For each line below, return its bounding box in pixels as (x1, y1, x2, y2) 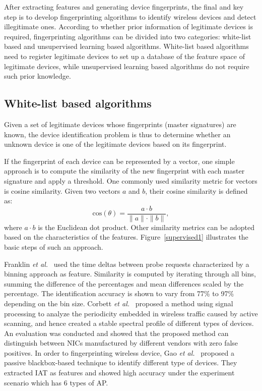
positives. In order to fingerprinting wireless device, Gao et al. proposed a (4, 347, 234, 358)
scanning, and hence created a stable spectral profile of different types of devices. (4, 318, 254, 328)
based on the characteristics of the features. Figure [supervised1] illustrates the (4, 232, 248, 242)
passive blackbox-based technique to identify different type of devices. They (4, 357, 237, 368)
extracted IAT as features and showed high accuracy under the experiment (4, 367, 235, 378)
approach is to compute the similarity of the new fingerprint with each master (4, 165, 245, 176)
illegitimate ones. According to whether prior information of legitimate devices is (4, 21, 253, 32)
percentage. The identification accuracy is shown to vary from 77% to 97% (4, 288, 234, 299)
